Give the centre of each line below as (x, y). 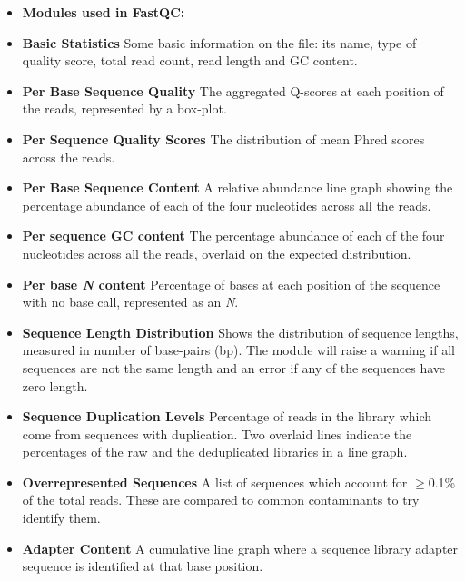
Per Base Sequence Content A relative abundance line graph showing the (237, 187)
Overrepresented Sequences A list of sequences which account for (215, 482)
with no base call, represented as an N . (130, 302)
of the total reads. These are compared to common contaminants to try (221, 500)
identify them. (61, 518)
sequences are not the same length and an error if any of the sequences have (234, 367)
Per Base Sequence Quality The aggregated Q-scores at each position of (233, 90)
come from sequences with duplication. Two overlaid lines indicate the (217, 433)
